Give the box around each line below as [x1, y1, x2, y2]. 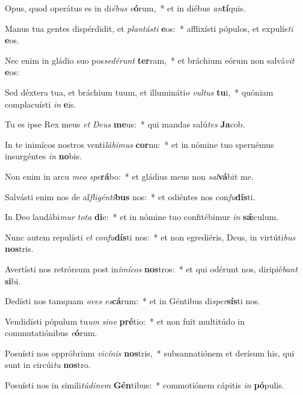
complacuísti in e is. [5, 97, 76, 110]
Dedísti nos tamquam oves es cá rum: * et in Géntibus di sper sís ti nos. [5, 295, 260, 307]
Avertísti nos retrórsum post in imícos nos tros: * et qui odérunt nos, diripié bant [5, 262, 298, 275]
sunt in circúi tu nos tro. [5, 358, 91, 371]
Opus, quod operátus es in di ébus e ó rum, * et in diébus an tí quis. [5, 2, 246, 14]
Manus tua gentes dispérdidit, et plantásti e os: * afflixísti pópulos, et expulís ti [5, 22, 293, 34]
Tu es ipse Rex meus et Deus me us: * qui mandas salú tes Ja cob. [5, 118, 245, 130]
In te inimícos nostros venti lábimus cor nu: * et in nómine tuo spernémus [5, 138, 274, 150]
